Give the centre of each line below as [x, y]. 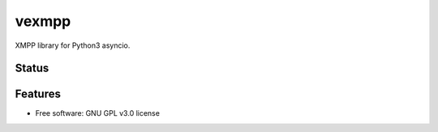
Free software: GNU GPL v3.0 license [97, 113]
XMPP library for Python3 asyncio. [73, 45]
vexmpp [43, 21]
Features [38, 94]
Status [32, 68]
